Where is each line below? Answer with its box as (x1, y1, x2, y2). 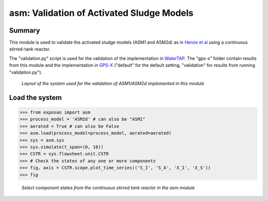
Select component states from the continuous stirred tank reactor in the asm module (21, 185, 195, 191)
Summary (9, 26, 40, 35)
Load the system (9, 93, 62, 101)
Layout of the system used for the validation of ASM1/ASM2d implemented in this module (21, 81, 204, 87)
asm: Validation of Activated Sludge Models (9, 7, 194, 18)
